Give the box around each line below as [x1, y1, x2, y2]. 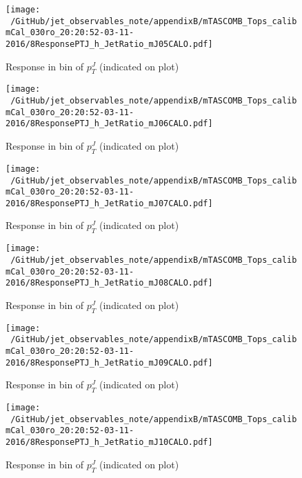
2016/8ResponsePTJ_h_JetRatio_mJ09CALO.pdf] [6, 357, 213, 368]
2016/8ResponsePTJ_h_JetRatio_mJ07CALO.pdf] [6, 198, 213, 208]
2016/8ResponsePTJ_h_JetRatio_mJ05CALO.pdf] [6, 39, 213, 49]
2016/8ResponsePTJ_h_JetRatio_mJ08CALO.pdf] [6, 278, 213, 288]
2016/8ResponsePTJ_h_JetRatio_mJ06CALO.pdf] [6, 119, 213, 129]
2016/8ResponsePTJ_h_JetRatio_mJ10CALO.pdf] [6, 437, 213, 448]
